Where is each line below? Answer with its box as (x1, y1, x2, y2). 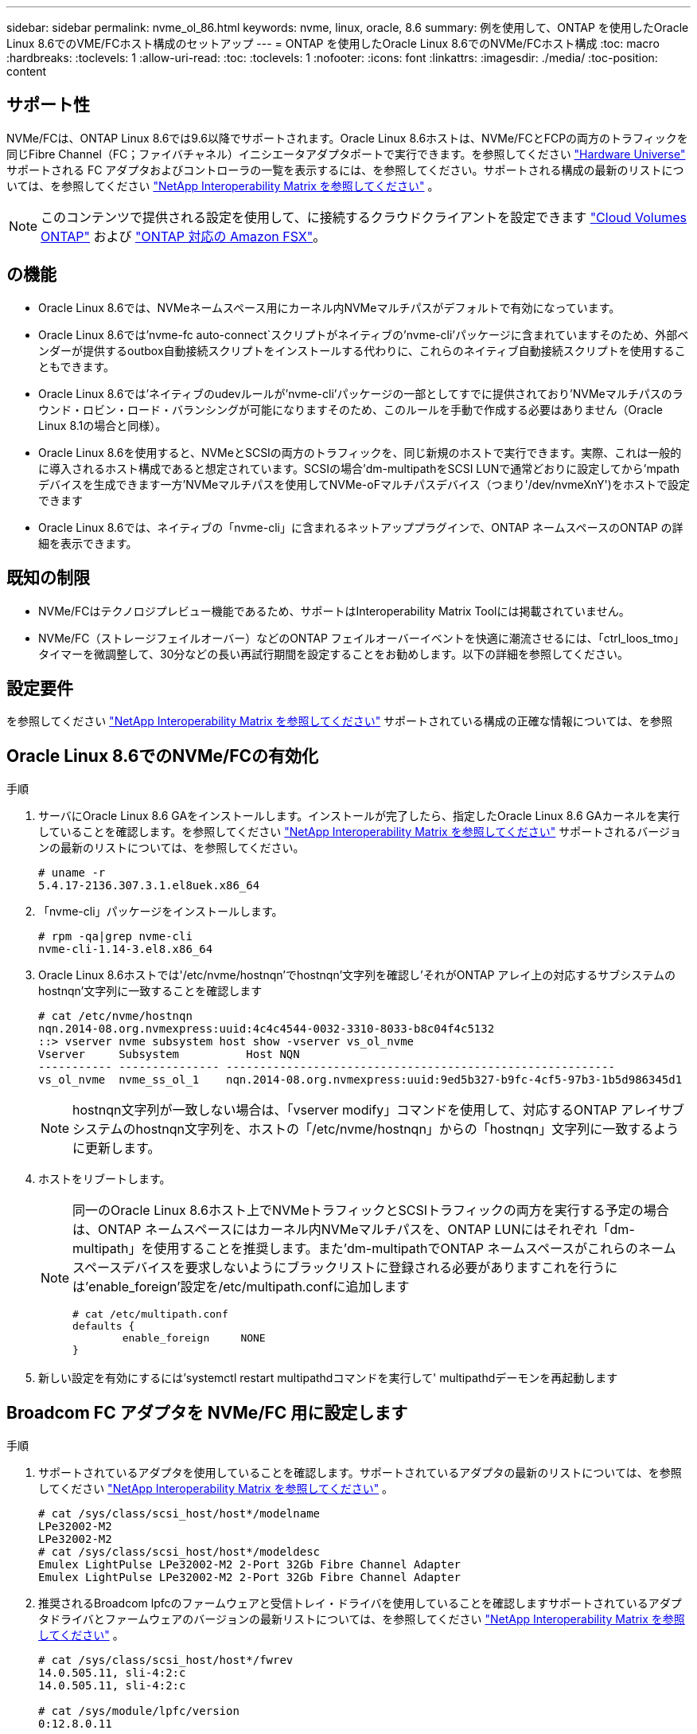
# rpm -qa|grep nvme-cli (38, 930, 193, 943)
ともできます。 (38, 359, 115, 373)
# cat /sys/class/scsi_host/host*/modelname (38, 1507, 321, 1521)
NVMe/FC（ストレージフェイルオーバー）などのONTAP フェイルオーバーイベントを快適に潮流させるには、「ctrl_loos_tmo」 (38, 631, 685, 645)
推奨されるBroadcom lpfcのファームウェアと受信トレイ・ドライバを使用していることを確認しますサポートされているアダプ (38, 1596, 682, 1611)
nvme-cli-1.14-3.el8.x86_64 (38, 943, 213, 956)
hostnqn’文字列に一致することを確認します (38, 984, 263, 998)
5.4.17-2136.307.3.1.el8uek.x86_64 (38, 879, 260, 892)
